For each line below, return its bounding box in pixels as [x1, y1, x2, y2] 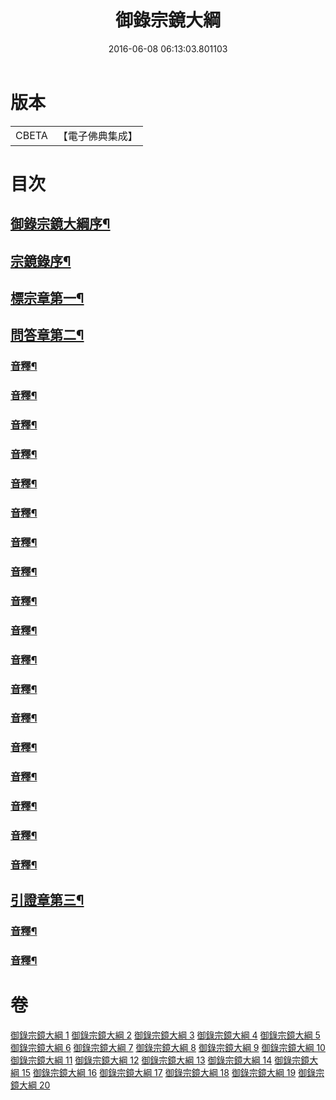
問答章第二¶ [10, 327, 85, 344]
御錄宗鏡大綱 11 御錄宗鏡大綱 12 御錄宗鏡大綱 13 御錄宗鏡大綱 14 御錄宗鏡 [10, 1054, 310, 1066]
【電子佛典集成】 [57, 129, 138, 143]
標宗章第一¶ [10, 290, 85, 307]
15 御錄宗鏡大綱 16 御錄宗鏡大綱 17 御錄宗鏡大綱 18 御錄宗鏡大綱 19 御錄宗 [21, 1067, 325, 1079]
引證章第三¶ [10, 892, 85, 909]
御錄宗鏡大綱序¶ [10, 216, 111, 233]
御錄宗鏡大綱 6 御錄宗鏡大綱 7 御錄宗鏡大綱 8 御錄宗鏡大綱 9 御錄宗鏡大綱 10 [10, 1042, 326, 1054]
